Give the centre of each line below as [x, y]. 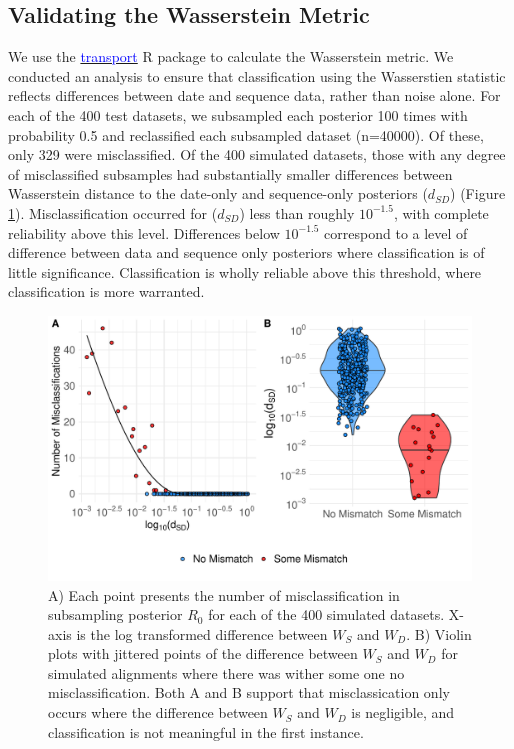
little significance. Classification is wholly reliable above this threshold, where [245, 271]
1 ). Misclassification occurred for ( [113, 212]
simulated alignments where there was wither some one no [226, 672]
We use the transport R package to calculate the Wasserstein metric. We [231, 56]
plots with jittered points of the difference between [203, 653]
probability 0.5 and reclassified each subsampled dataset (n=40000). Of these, [246, 134]
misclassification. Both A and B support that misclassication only [249, 692]
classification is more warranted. [106, 291]
